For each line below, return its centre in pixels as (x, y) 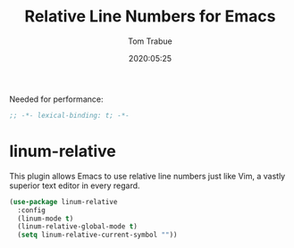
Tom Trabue (150, 41)
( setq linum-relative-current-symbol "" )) (97, 235)
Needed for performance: (56, 99)
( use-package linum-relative (63, 202)
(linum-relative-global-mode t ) (78, 227)
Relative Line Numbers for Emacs (150, 17)
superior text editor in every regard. (75, 186)
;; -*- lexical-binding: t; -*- (69, 115)
